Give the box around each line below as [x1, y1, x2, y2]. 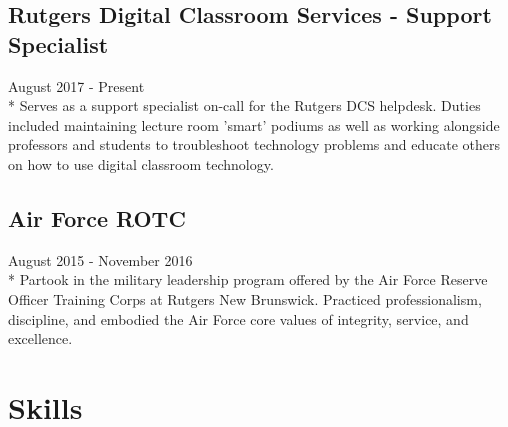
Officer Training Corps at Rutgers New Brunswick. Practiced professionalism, [8, 288, 482, 309]
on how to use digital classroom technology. [8, 153, 274, 174]
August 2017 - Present [8, 75, 145, 96]
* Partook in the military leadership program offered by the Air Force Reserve [8, 269, 488, 290]
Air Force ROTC [8, 202, 186, 233]
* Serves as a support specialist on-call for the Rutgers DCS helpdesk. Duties [8, 95, 481, 116]
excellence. [8, 328, 73, 349]
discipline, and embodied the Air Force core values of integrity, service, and [8, 308, 469, 329]
